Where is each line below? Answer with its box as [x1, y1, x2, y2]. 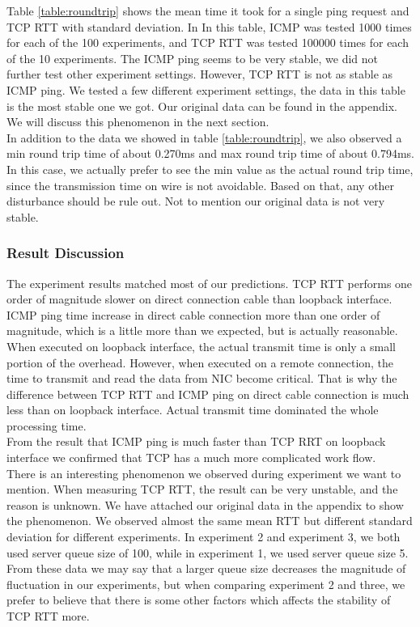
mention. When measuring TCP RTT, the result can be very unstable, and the [6, 481, 398, 498]
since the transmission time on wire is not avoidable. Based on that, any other [6, 176, 395, 193]
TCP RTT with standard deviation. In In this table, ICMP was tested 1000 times [6, 18, 412, 35]
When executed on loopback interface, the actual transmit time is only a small [6, 337, 396, 354]
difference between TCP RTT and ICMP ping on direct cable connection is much [6, 385, 409, 402]
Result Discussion [6, 243, 125, 263]
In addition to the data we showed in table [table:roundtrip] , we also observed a [6, 129, 402, 146]
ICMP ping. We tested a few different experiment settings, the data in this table [6, 81, 405, 98]
